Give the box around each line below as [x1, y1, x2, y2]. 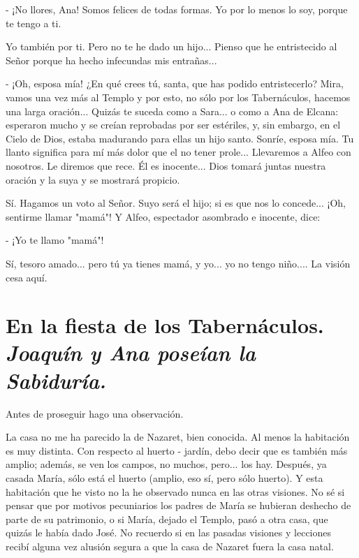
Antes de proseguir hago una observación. [6, 406, 184, 420]
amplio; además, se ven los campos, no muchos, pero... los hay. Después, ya [6, 457, 327, 471]
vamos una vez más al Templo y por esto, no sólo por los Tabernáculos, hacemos [6, 89, 351, 104]
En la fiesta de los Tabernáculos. [6, 311, 324, 339]
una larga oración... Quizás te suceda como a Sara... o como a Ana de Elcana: [6, 103, 339, 118]
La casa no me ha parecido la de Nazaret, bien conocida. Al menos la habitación [6, 429, 350, 444]
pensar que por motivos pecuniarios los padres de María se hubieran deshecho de [6, 498, 351, 513]
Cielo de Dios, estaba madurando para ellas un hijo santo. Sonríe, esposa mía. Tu [6, 131, 354, 145]
